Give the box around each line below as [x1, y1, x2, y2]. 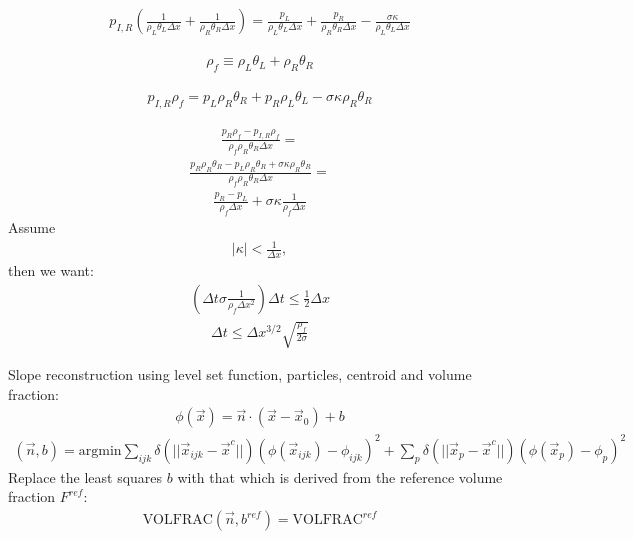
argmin [78, 443, 122, 458]
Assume [8, 216, 56, 237]
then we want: [8, 259, 94, 280]
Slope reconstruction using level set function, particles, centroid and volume [8, 364, 472, 385]
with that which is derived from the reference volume [177, 466, 503, 487]
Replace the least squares [8, 466, 163, 487]
